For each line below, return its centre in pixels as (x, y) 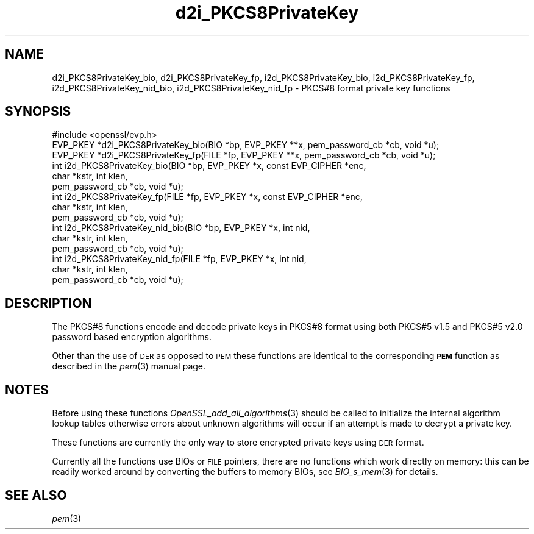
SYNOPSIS (38, 112)
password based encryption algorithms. (132, 337)
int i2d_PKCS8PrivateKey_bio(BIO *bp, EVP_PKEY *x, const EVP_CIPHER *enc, (209, 166)
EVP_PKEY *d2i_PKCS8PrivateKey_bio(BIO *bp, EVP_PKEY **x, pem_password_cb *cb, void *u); (246, 145)
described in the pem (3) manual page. (129, 366)
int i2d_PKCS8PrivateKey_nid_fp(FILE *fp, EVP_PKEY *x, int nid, (179, 259)
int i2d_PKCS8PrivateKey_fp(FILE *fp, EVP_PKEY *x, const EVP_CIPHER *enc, (207, 197)
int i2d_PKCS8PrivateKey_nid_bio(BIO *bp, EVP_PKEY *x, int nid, (181, 228)
